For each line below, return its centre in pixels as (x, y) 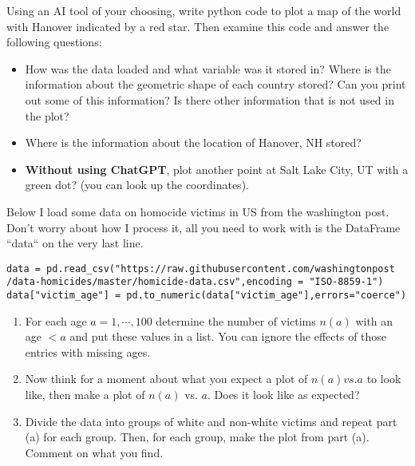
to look (384, 379)
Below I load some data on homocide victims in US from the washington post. (198, 211)
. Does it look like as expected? (284, 395)
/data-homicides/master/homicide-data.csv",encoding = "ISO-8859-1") (195, 282)
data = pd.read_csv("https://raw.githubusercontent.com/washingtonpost (201, 269)
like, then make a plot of (85, 395)
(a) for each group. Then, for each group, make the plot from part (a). (197, 437)
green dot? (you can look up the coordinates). (137, 185)
